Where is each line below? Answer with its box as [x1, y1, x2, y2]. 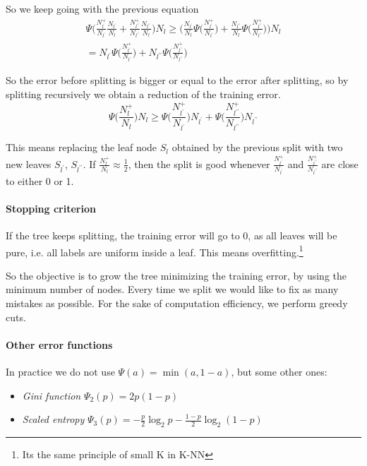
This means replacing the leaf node [6, 140, 157, 155]
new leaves [6, 156, 52, 171]
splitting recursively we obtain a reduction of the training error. [6, 86, 281, 101]
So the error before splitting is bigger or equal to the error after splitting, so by [6, 73, 349, 88]
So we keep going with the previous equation [6, 1, 199, 16]
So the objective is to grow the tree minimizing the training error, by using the [6, 268, 347, 282]
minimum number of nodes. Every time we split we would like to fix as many [6, 282, 339, 297]
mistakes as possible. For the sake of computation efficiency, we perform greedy [6, 295, 348, 310]
